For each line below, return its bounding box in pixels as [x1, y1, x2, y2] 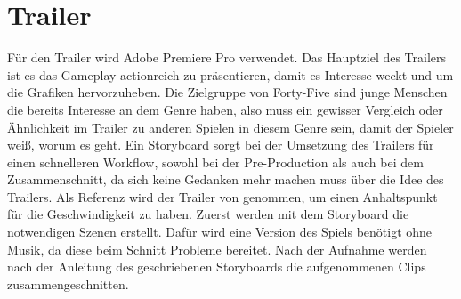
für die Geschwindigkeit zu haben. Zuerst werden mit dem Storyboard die [7, 205, 409, 223]
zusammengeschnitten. [7, 274, 129, 293]
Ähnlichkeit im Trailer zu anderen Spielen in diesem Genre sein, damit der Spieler [7, 117, 454, 136]
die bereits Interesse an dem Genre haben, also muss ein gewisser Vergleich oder [7, 100, 443, 118]
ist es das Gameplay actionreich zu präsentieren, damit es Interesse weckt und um [7, 65, 454, 84]
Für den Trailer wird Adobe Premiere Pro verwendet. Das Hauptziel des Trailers [7, 48, 447, 67]
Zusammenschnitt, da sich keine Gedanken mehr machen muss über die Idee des [7, 170, 444, 189]
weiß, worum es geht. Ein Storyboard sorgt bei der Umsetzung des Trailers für [7, 135, 434, 154]
